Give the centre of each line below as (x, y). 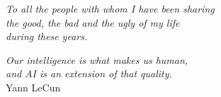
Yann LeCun (33, 87)
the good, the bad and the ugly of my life (93, 22)
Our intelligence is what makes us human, (97, 59)
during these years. (47, 36)
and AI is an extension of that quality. (89, 73)
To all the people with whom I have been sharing (110, 8)
